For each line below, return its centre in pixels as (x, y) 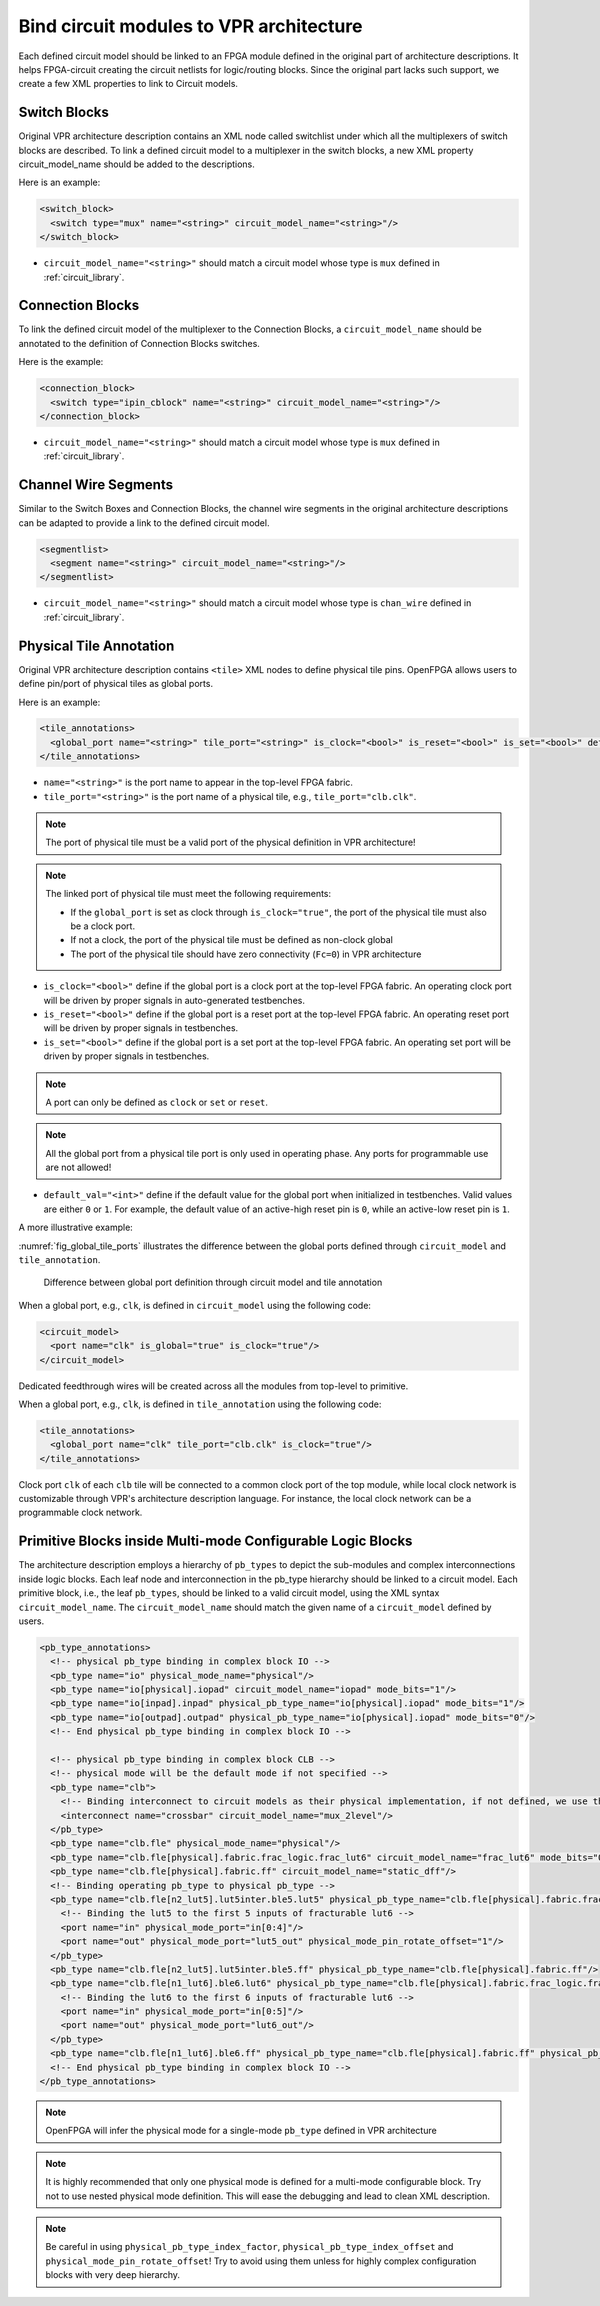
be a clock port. (102, 926)
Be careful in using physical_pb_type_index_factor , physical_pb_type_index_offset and (249, 2247)
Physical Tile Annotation (96, 645)
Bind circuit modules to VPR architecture (190, 26)
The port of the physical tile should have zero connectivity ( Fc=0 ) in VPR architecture (246, 954)
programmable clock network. (80, 1512)
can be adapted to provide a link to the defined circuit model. (144, 522)
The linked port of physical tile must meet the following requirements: (188, 894)
